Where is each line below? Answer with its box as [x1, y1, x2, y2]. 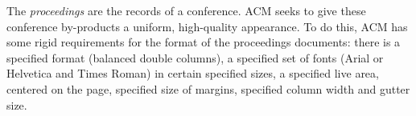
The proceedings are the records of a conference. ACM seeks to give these [6, 2, 366, 18]
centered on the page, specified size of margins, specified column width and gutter [6, 80, 410, 97]
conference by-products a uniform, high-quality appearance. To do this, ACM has [6, 18, 408, 34]
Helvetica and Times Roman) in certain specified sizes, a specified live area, [6, 65, 379, 82]
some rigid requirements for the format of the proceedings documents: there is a [6, 34, 401, 50]
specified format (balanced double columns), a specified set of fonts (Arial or [6, 49, 384, 66]
